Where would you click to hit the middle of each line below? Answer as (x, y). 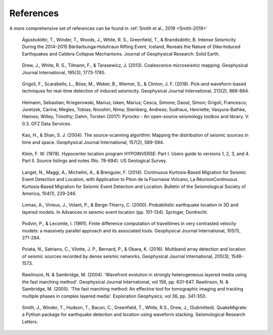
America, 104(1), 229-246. (49, 193)
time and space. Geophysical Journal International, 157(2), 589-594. (93, 142)
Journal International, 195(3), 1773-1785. (64, 72)
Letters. (30, 321)
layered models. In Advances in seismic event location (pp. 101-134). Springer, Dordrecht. (115, 212)
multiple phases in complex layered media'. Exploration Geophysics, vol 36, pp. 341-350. (114, 296)
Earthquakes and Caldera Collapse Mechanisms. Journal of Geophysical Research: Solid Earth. (121, 54)
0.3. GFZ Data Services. (47, 123)
